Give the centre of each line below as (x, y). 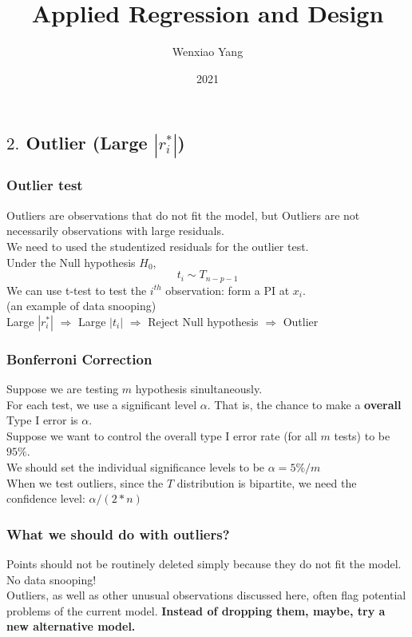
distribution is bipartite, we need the (267, 482)
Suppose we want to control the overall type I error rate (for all (162, 435)
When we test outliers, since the (85, 482)
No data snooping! (51, 579)
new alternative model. (71, 626)
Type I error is (42, 420)
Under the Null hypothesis (71, 262)
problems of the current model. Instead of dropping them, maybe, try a (196, 610)
